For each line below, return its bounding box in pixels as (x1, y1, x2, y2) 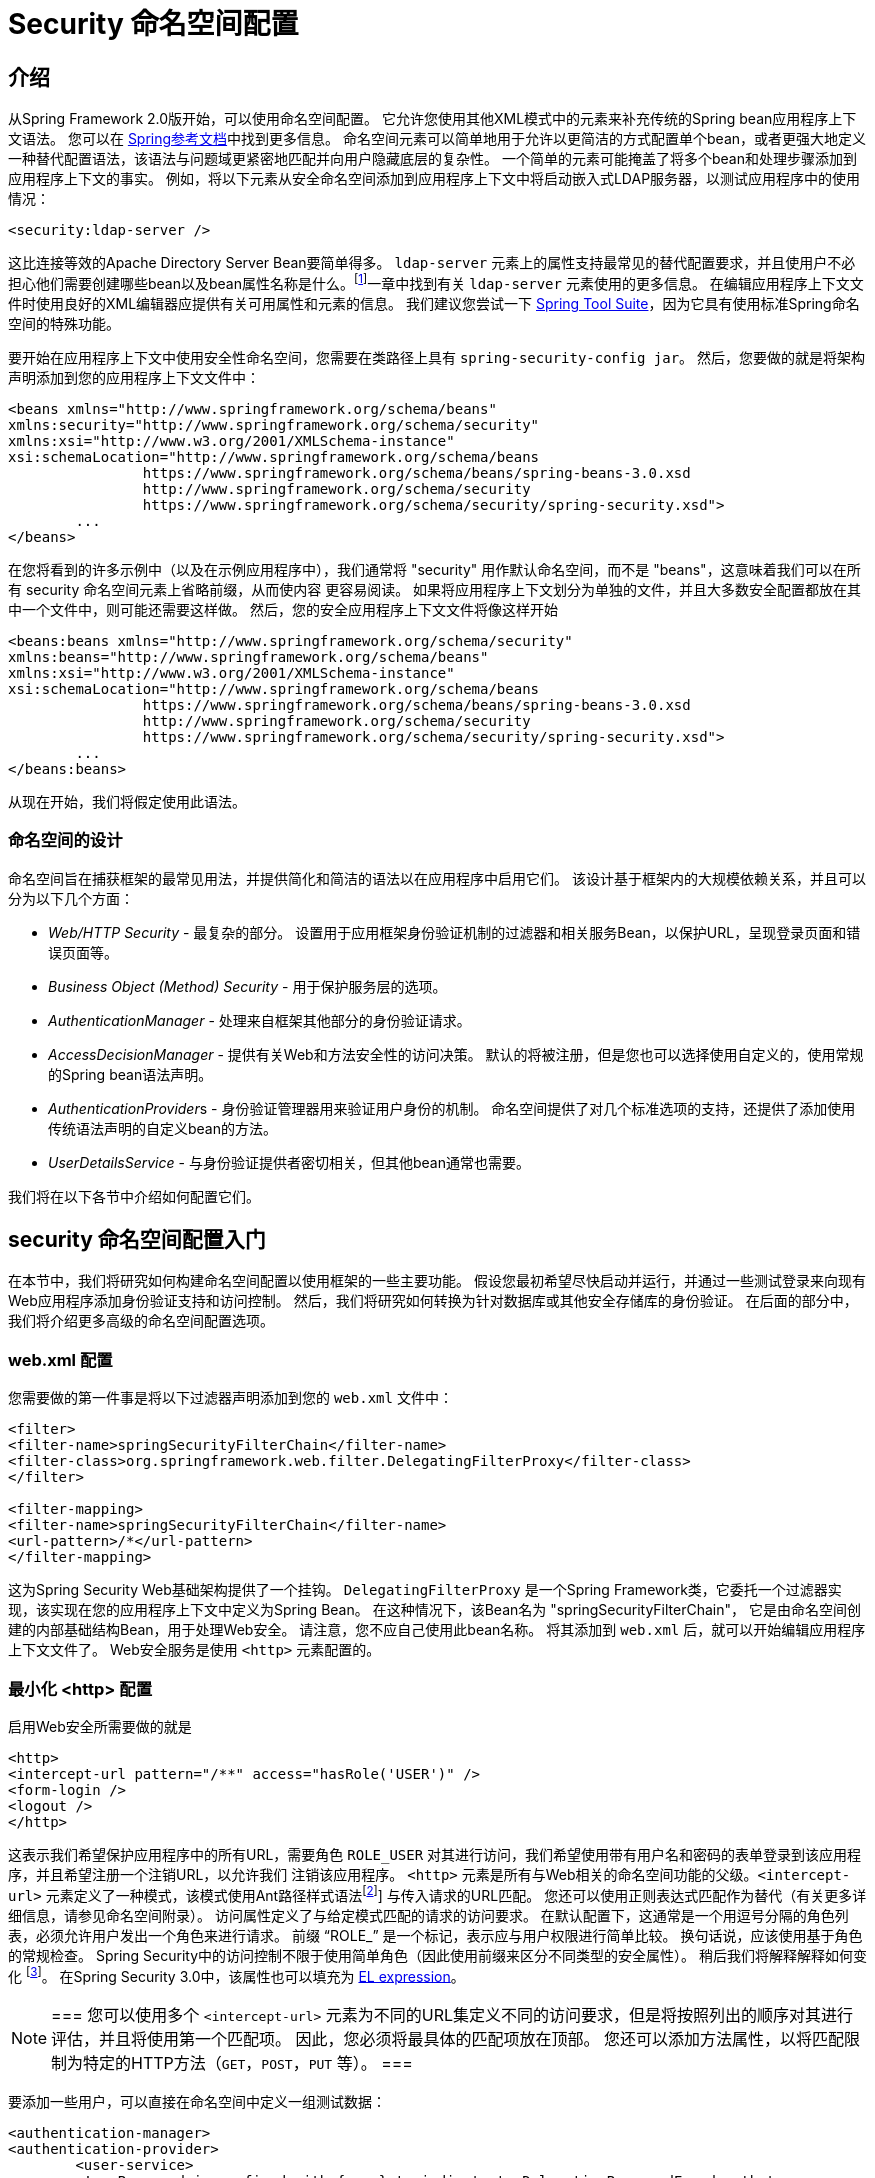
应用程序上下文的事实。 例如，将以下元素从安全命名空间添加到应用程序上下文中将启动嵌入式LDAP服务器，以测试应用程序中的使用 (8, 170, 861, 188)
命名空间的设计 (8, 830, 123, 851)
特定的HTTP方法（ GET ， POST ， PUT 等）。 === (83, 2053, 413, 2074)
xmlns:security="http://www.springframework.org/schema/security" (8, 416, 540, 433)
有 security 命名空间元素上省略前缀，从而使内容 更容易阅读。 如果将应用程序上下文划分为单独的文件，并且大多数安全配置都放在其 (8, 580, 862, 598)
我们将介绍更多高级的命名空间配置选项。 (8, 1312, 274, 1330)
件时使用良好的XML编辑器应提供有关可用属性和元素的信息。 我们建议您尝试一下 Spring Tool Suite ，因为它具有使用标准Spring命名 (8, 294, 860, 312)
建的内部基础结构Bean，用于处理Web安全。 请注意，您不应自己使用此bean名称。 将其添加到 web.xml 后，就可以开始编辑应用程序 (8, 1621, 866, 1639)
